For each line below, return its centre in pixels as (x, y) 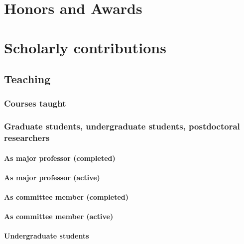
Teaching (27, 79)
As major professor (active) (52, 177)
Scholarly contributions (85, 47)
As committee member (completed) (66, 197)
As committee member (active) (59, 216)
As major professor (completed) (60, 158)
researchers (27, 138)
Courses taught (35, 103)
